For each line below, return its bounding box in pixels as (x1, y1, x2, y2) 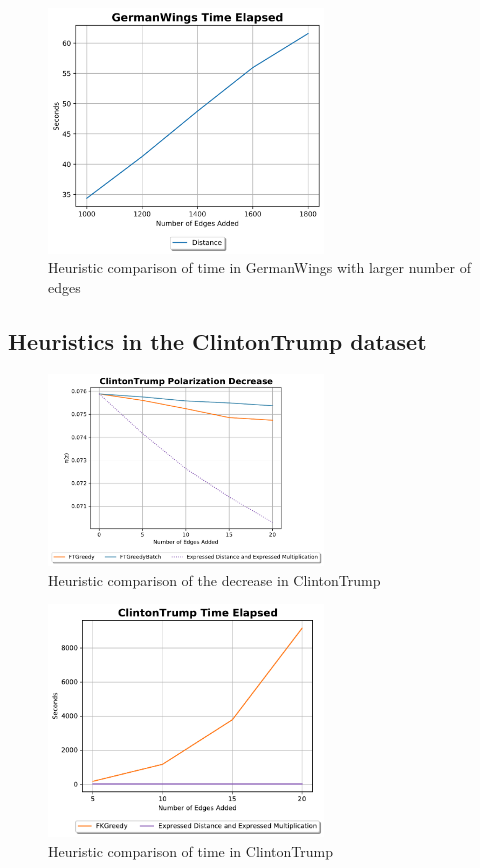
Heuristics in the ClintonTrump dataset (8, 325, 427, 356)
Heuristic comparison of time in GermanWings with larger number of (48, 257, 471, 278)
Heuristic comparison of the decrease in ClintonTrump (48, 569, 381, 590)
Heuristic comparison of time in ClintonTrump (48, 840, 333, 861)
